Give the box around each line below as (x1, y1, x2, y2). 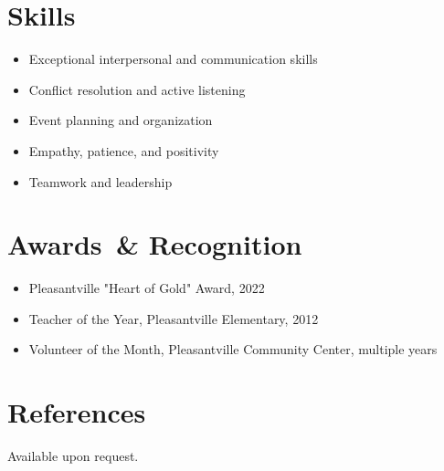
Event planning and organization (28, 110, 213, 130)
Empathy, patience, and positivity (28, 141, 219, 160)
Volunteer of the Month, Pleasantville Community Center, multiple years (28, 340, 438, 359)
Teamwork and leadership (28, 172, 173, 191)
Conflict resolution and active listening (28, 79, 246, 99)
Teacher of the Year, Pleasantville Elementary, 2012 (28, 309, 319, 328)
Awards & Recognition (7, 225, 302, 263)
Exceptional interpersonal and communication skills (28, 49, 318, 68)
